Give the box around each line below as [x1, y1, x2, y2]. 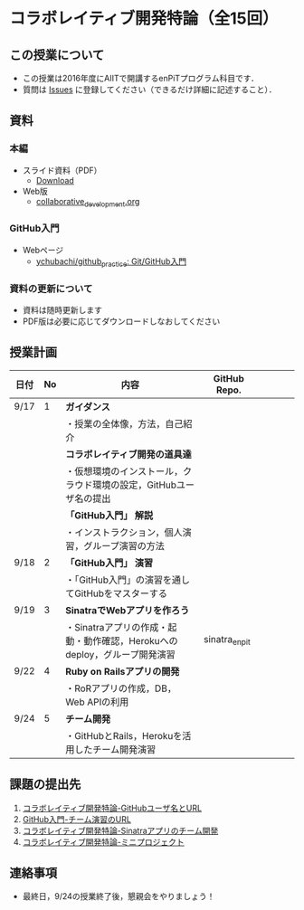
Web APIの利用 [64, 696, 129, 708]
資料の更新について [9, 282, 93, 295]
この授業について [9, 47, 105, 62]
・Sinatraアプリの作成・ [64, 621, 168, 633]
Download [35, 175, 74, 185]
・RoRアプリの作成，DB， [64, 682, 176, 695]
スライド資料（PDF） [22, 165, 102, 175]
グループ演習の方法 [82, 539, 165, 552]
